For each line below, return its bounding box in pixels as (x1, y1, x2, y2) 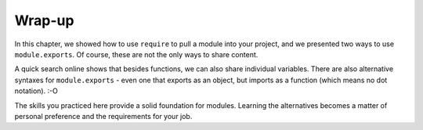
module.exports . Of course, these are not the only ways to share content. (14, 49, 258, 59)
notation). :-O (14, 86, 59, 96)
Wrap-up (14, 12, 74, 29)
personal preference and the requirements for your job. (14, 111, 193, 121)
